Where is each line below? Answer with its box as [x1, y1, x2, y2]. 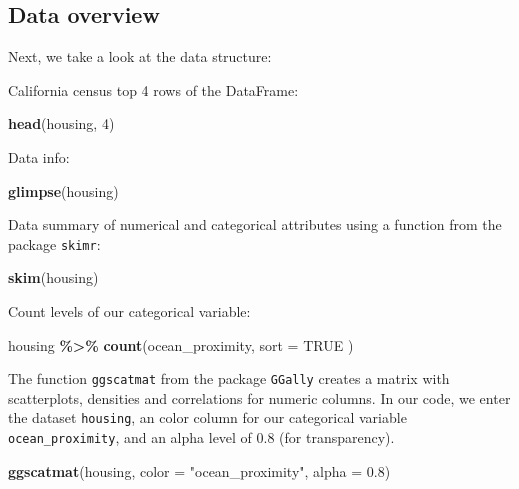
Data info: [8, 146, 70, 167]
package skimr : [8, 233, 101, 254]
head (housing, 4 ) [8, 113, 115, 134]
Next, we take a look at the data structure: [8, 46, 272, 67]
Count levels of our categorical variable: [8, 301, 251, 322]
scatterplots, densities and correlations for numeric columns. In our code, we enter [8, 387, 511, 408]
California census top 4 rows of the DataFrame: [8, 79, 299, 100]
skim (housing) [8, 267, 99, 288]
